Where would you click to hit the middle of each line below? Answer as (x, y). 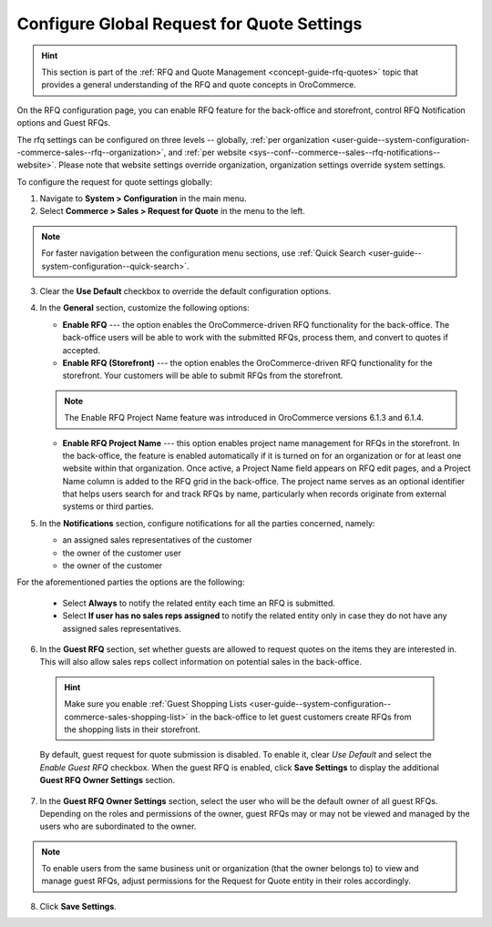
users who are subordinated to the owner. (118, 826)
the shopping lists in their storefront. (132, 729)
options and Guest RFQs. (64, 123)
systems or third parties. (108, 506)
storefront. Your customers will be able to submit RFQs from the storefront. (203, 376)
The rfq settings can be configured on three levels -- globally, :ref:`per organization (173, 139)
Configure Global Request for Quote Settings (190, 24)
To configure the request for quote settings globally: (115, 181)
